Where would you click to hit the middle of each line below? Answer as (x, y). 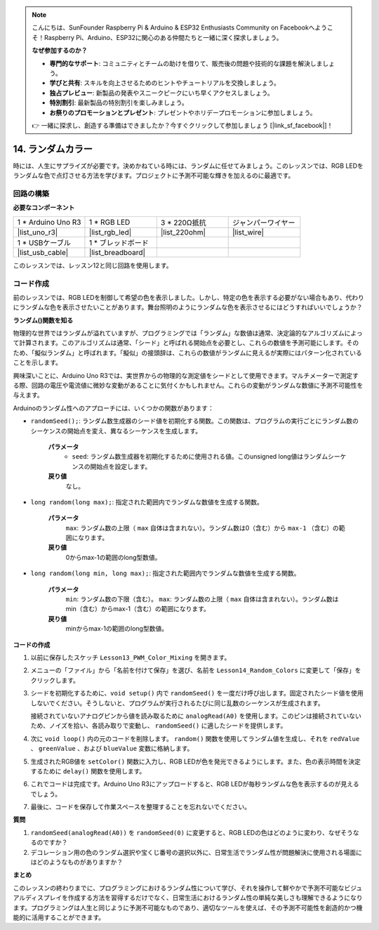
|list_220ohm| (183, 232)
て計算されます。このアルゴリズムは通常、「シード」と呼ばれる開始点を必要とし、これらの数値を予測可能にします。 (180, 343)
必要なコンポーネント (44, 208)
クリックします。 (55, 680)
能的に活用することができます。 (59, 917)
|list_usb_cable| (43, 252)
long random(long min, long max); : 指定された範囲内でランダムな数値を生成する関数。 (165, 573)
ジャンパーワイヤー (264, 223)
